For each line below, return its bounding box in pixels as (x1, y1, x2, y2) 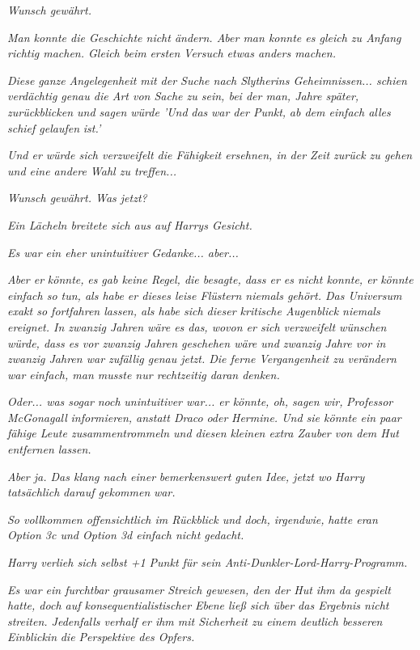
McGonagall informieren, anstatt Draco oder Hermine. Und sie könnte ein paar (7, 408, 401, 425)
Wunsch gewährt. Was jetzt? (7, 189, 147, 206)
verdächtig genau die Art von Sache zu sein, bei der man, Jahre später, (7, 87, 359, 104)
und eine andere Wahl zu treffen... (7, 162, 177, 179)
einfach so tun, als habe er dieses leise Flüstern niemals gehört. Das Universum (7, 286, 402, 303)
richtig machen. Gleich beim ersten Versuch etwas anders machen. (7, 44, 336, 61)
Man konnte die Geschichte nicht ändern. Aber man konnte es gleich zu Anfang (7, 28, 401, 45)
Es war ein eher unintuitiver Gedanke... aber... (7, 243, 239, 260)
